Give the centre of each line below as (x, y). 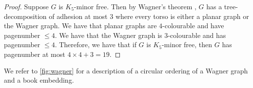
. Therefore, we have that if (96, 44)
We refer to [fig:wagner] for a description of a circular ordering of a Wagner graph (126, 70)
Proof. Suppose (26, 6)
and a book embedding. (39, 80)
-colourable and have (193, 26)
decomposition (25, 16)
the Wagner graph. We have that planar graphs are (80, 26)
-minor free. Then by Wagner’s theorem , (135, 6)
